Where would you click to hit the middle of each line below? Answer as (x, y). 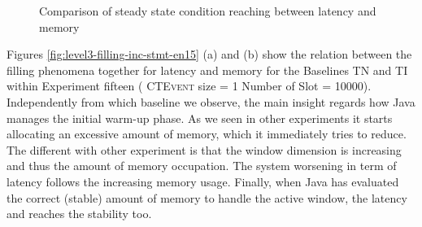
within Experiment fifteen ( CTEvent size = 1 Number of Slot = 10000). (189, 86)
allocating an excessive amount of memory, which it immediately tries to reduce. (207, 134)
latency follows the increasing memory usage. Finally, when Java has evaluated (203, 181)
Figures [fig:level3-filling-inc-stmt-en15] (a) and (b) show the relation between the (209, 54)
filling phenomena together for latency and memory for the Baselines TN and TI (207, 70)
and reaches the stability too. (79, 214)
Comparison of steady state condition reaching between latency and (208, 11)
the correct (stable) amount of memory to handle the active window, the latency (207, 197)
